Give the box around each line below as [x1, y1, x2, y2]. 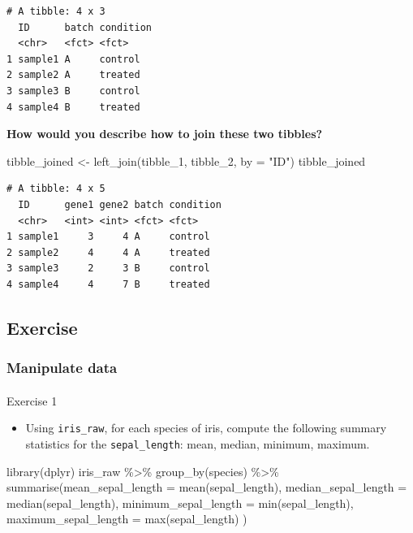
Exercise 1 [6, 392, 58, 409]
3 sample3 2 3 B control [6, 262, 210, 275]
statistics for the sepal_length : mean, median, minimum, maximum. [25, 435, 370, 452]
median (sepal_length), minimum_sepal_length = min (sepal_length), [6, 494, 354, 511]
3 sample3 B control [6, 84, 140, 97]
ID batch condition [18, 21, 152, 33]
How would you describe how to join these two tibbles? [6, 125, 323, 142]
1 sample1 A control [6, 53, 140, 65]
